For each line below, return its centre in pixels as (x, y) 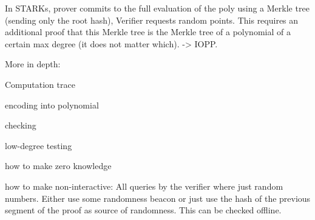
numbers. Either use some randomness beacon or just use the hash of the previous (158, 198)
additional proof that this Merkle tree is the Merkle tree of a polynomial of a (148, 32)
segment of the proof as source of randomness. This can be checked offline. (143, 210)
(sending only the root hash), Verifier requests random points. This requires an (152, 20)
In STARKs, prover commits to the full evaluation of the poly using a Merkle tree (157, 8)
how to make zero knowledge (58, 166)
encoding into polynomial (52, 105)
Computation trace (40, 84)
